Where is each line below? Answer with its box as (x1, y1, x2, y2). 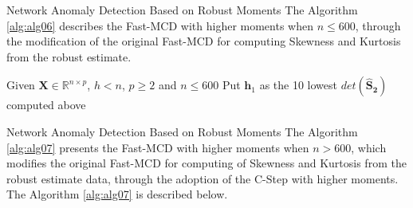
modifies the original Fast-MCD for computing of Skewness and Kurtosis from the (6, 155, 407, 171)
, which (351, 139, 387, 155)
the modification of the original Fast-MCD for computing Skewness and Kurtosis (6, 33, 401, 49)
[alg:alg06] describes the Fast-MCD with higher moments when (6, 17, 313, 33)
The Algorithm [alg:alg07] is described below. (6, 186, 228, 202)
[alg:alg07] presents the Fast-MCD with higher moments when (6, 139, 309, 155)
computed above (6, 96, 86, 113)
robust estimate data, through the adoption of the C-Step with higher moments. (6, 170, 399, 186)
